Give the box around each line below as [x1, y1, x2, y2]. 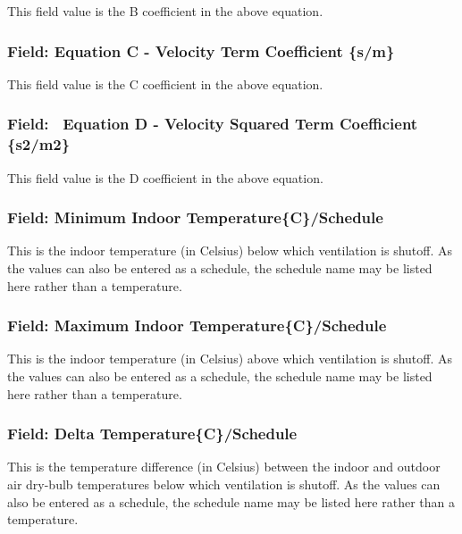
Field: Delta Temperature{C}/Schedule [7, 422, 298, 445]
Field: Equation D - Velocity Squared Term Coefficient [7, 113, 418, 135]
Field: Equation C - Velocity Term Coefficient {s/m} [7, 39, 395, 62]
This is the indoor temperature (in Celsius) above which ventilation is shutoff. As [7, 349, 453, 368]
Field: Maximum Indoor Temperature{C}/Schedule [7, 314, 387, 337]
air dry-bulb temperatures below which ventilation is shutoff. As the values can [7, 474, 441, 493]
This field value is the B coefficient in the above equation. [7, 2, 323, 20]
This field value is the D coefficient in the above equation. [7, 168, 323, 187]
